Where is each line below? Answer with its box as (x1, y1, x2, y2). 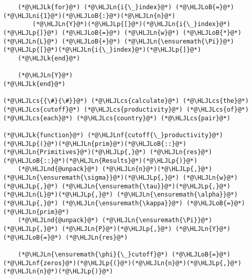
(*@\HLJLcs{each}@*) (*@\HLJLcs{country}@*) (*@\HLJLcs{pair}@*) (3, 114, 230, 122)
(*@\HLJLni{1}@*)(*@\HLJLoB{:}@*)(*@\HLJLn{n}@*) (3, 12, 176, 19)
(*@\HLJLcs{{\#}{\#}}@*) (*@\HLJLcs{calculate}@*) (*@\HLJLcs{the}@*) (3, 97, 249, 105)
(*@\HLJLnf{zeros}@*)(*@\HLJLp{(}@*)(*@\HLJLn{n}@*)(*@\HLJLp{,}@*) (3, 259, 242, 267)
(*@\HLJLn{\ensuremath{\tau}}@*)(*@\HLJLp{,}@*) (61, 182, 230, 190)
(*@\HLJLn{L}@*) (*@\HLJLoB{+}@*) (3, 37, 121, 45)
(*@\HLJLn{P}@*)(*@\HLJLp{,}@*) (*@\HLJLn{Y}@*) (61, 225, 230, 233)
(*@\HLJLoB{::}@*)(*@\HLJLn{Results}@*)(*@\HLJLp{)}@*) (3, 157, 198, 164)
